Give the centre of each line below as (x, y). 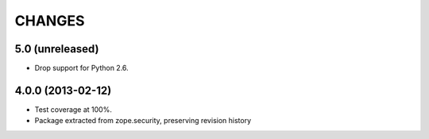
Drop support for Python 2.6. (81, 68)
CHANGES (50, 21)
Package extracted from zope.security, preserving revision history (143, 121)
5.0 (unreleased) (57, 49)
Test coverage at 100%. (73, 109)
